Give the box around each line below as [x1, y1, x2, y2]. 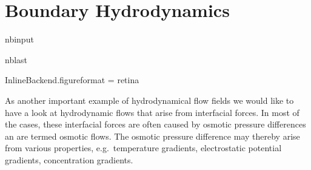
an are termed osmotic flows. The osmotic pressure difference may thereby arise [5, 129, 300, 142]
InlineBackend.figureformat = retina [5, 73, 139, 86]
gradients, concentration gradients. [5, 153, 133, 166]
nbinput [5, 33, 34, 46]
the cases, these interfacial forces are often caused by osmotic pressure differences [5, 118, 306, 131]
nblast [5, 53, 28, 66]
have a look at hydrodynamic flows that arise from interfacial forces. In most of [5, 106, 299, 118]
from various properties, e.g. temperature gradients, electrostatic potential [5, 141, 282, 154]
